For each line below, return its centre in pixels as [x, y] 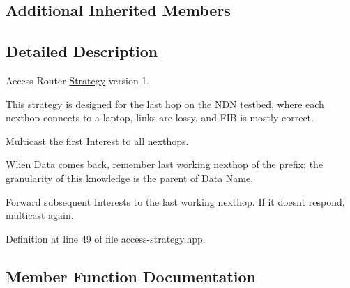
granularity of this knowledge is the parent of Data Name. [130, 177]
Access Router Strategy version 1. [78, 80]
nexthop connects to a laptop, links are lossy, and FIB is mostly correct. [160, 118]
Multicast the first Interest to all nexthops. [97, 141]
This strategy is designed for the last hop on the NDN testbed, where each [165, 104]
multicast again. [40, 215]
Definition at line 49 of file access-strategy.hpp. [106, 238]
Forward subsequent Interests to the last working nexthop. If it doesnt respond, [175, 201]
